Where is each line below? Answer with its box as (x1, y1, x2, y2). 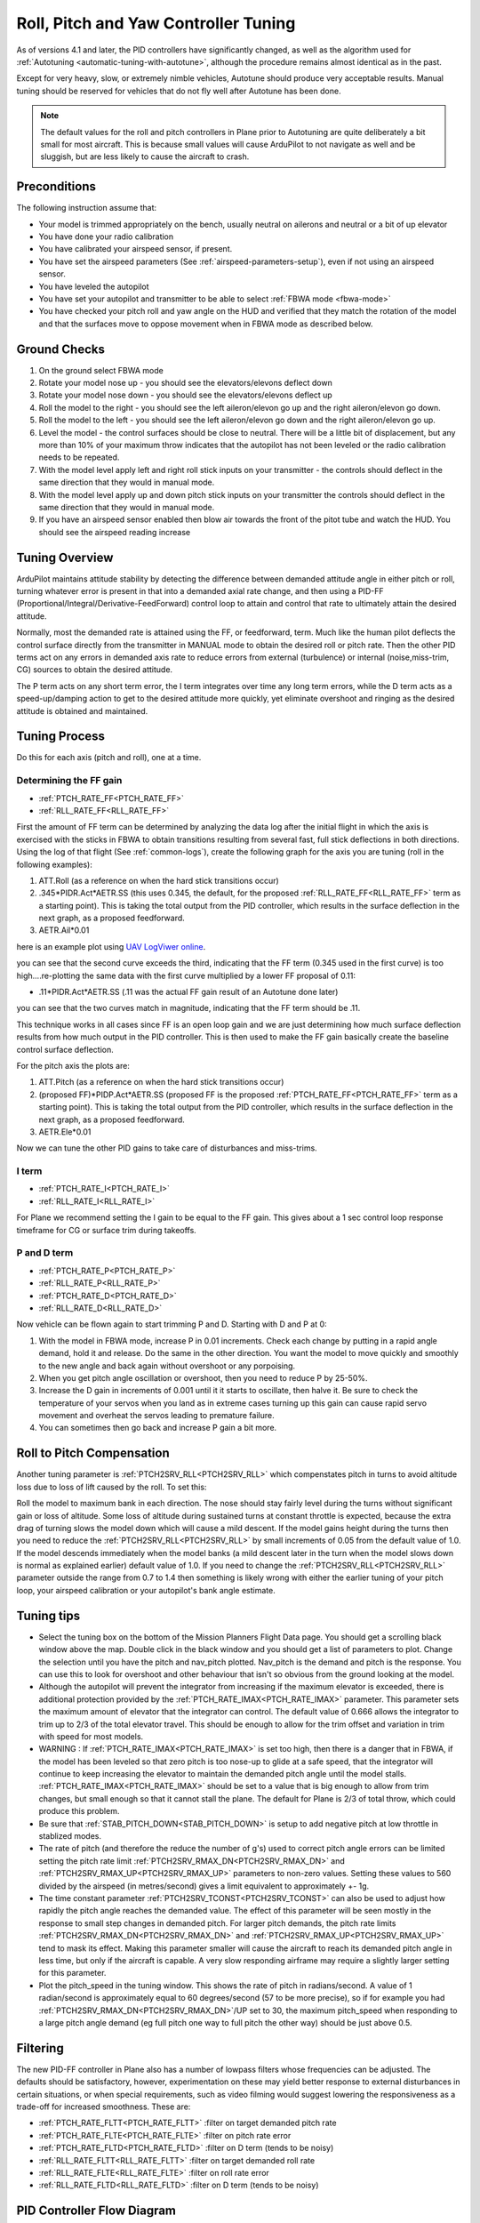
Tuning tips (16, 1608, 81, 1623)
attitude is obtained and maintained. (16, 705, 148, 716)
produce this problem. (38, 1806, 120, 1817)
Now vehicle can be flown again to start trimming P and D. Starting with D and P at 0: (16, 1319, 328, 1329)
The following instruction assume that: (16, 203, 157, 213)
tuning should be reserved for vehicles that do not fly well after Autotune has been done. (16, 85, 341, 96)
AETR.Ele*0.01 (38, 1126, 92, 1137)
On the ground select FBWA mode (38, 365, 164, 375)
